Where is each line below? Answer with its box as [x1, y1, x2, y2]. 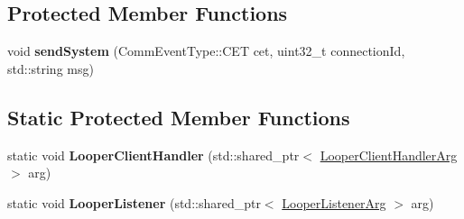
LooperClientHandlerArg [320, 145, 458, 164]
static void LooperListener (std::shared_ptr [7, 193, 261, 212]
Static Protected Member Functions [7, 103, 350, 131]
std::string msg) [7, 59, 94, 78]
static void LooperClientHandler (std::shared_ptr [7, 145, 300, 164]
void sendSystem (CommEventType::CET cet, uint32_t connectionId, [7, 41, 405, 60]
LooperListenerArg [282, 193, 386, 212]
